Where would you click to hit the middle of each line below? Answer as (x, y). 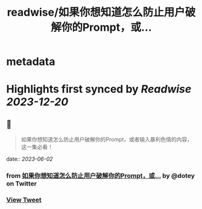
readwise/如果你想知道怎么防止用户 (96, 12)
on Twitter (22, 184)
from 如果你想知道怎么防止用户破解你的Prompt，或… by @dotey (100, 176)
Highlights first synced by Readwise (99, 89)
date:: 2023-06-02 (30, 159)
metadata (31, 62)
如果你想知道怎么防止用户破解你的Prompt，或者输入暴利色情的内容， (107, 140)
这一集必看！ (37, 147)
